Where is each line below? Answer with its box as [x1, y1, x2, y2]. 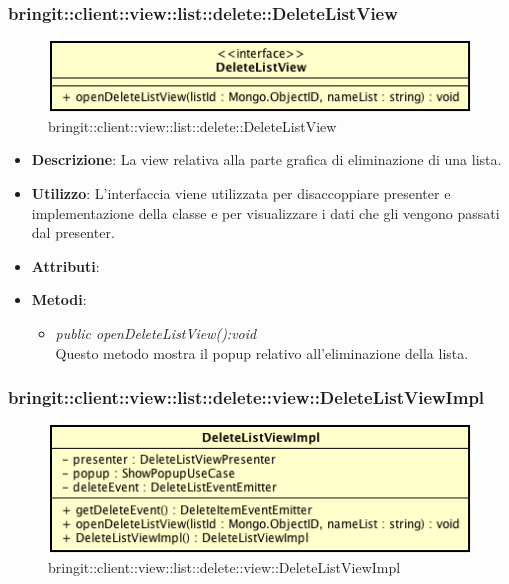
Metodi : [31, 289, 87, 310]
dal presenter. [31, 222, 115, 243]
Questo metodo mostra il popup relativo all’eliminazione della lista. [55, 342, 469, 363]
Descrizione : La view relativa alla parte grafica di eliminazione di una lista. [31, 149, 502, 170]
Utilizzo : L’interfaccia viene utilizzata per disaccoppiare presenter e [31, 182, 451, 203]
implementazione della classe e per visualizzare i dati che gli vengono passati [31, 202, 500, 223]
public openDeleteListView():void [55, 322, 257, 343]
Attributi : [31, 255, 100, 276]
